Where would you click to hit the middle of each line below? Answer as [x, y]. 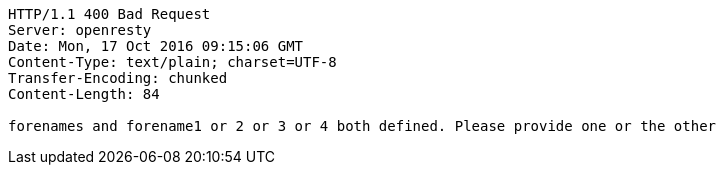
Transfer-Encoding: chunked [118, 78]
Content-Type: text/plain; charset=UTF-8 [172, 62]
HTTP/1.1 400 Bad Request [109, 14]
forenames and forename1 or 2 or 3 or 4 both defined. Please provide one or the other [362, 126]
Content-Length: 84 [84, 94]
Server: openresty [80, 30]
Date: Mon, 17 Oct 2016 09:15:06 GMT [156, 46]
